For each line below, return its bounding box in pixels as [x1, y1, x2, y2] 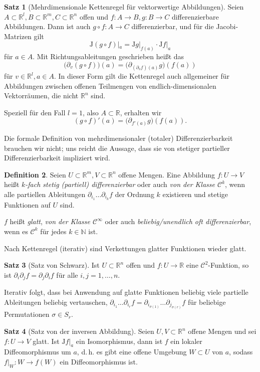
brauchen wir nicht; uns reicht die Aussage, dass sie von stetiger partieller [4, 142, 230, 153]
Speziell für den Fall [4, 107, 66, 117]
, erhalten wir [120, 107, 162, 117]
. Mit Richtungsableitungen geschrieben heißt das [33, 51, 184, 62]
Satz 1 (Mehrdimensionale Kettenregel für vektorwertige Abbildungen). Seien [4, 2, 244, 12]
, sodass [229, 346, 253, 357]
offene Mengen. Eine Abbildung [118, 169, 215, 179]
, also [82, 107, 99, 117]
